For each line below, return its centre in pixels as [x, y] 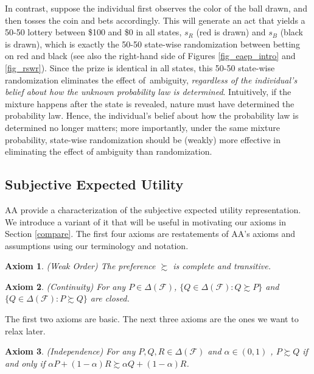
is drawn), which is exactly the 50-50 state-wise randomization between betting [152, 44]
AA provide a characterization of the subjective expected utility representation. [153, 209]
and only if [25, 363]
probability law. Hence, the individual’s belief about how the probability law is [152, 115]
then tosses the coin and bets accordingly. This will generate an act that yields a [155, 20]
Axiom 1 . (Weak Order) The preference [80, 266]
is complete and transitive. [222, 266]
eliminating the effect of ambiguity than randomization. [109, 151]
